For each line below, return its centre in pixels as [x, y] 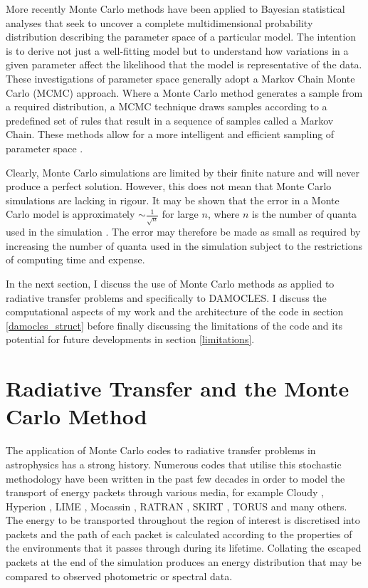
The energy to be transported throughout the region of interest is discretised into [183, 520]
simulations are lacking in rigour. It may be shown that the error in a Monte [173, 200]
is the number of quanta [304, 214]
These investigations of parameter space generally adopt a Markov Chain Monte [180, 78]
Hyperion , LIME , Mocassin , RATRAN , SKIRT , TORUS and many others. [177, 506]
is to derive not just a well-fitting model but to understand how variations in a [177, 50]
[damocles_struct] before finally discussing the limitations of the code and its [174, 325]
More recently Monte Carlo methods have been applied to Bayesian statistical [175, 9]
